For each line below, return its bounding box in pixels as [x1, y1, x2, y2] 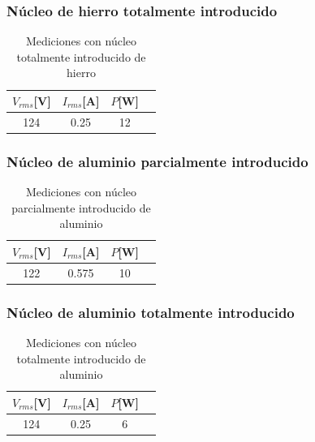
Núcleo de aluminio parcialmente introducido [6, 151, 309, 171]
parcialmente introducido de [11, 199, 151, 216]
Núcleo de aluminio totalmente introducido [6, 302, 295, 322]
